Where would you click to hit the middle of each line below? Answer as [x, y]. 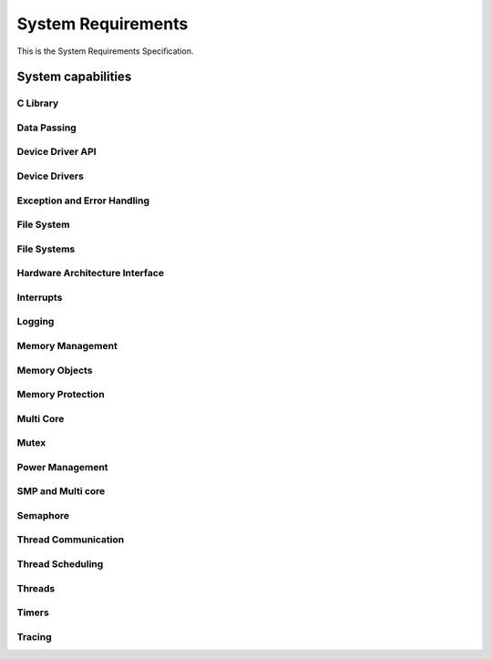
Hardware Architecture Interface [90, 273]
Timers [33, 613]
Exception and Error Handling [83, 201]
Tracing [34, 636]
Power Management [62, 467]
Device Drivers [50, 176]
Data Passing [46, 128]
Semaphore [43, 515]
